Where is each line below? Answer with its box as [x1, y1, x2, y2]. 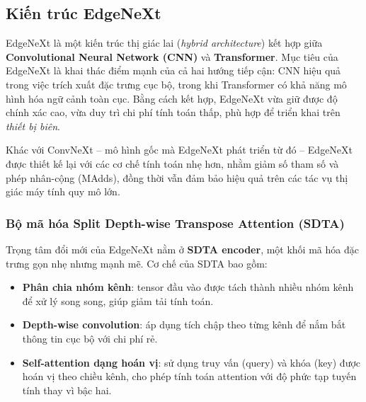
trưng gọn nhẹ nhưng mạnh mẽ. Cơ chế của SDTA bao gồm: [6, 255, 268, 270]
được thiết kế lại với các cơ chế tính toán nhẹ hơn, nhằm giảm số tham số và [6, 156, 339, 171]
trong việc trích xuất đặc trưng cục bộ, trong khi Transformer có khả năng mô [6, 76, 347, 91]
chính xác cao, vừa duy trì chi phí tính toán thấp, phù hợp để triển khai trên [6, 105, 341, 120]
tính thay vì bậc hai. [22, 382, 112, 397]
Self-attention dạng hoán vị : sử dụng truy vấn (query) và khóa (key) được [22, 355, 361, 369]
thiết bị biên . [6, 118, 60, 133]
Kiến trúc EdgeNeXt [6, 2, 161, 24]
